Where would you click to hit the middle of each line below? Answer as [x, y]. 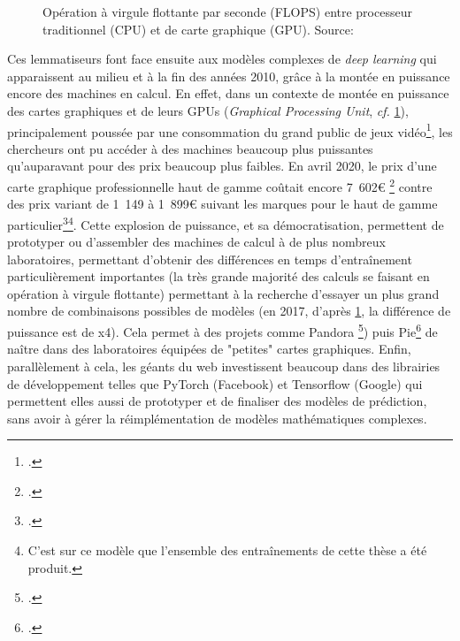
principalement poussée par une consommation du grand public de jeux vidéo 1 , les [230, 130]
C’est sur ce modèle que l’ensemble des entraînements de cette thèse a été [227, 550]
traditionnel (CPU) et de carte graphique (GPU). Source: [198, 29]
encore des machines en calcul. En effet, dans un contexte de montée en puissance [228, 93]
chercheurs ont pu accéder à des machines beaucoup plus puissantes [190, 148]
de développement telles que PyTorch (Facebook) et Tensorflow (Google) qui [215, 383]
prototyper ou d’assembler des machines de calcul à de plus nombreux [196, 242]
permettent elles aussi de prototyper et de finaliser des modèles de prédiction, [217, 401]
